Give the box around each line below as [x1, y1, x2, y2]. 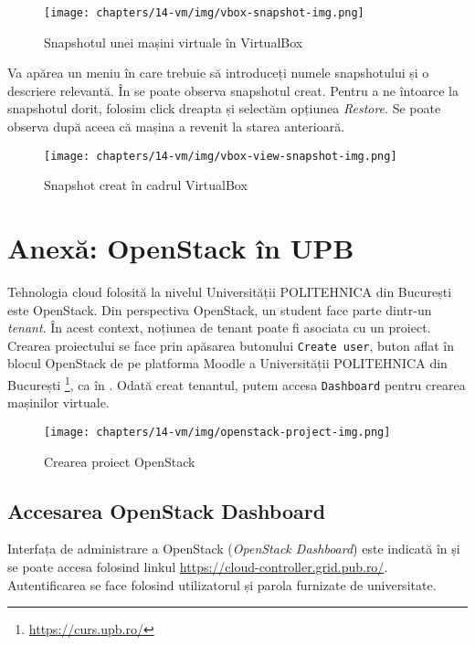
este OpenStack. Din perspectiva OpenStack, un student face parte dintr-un [7, 300, 432, 319]
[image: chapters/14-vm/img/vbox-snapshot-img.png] [44, 6, 364, 19]
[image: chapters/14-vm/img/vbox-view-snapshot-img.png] [44, 149, 397, 163]
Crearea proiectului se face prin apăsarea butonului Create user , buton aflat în [7, 335, 455, 354]
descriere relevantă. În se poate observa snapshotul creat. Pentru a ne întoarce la [7, 80, 459, 100]
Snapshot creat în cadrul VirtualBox [44, 175, 248, 195]
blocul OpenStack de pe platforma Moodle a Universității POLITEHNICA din [7, 354, 448, 373]
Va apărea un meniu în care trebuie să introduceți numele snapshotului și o [7, 63, 429, 82]
